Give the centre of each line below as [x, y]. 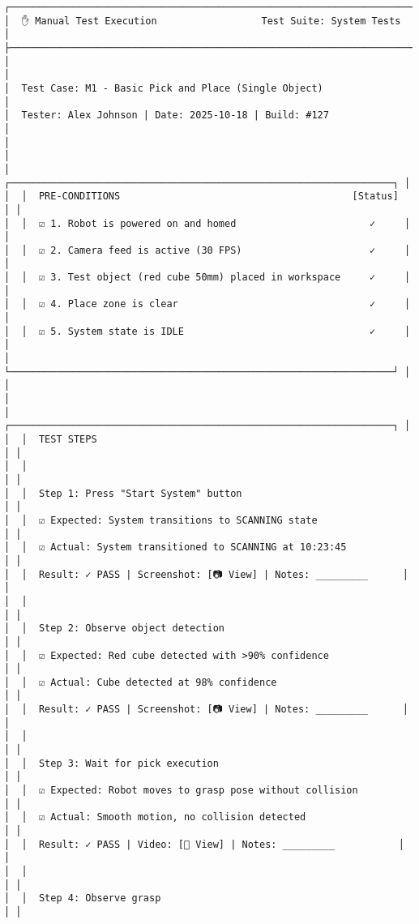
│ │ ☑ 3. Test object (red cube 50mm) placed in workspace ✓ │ [207, 278]
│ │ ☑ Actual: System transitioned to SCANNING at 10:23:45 [175, 548]
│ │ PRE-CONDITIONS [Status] [201, 197]
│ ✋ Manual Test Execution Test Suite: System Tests [203, 21]
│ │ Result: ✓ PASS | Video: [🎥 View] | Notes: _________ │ [204, 844]
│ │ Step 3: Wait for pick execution [111, 763]
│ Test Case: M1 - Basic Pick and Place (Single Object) [164, 88]
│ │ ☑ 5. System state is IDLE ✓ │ [207, 331]
